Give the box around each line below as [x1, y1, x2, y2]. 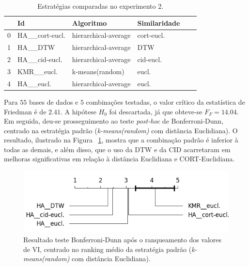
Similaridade [137, 17, 180, 28]
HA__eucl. [17, 78, 51, 88]
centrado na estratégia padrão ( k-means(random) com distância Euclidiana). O [4, 125, 238, 135]
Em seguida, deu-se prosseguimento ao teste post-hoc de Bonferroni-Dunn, [4, 116, 223, 126]
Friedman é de [4, 106, 47, 116]
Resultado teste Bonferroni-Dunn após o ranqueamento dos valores [23, 235, 222, 244]
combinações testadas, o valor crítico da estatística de [86, 96, 245, 107]
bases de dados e [29, 96, 78, 107]
